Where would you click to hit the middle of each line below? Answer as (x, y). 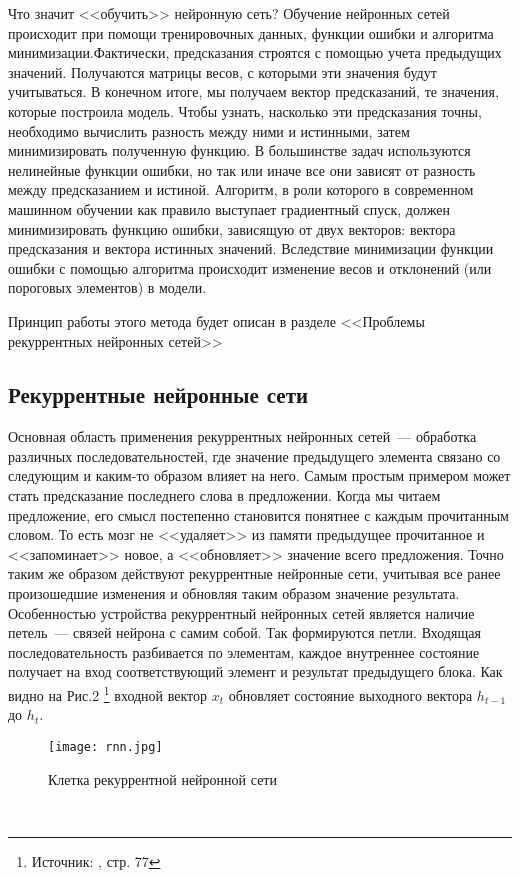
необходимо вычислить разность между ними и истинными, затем (209, 130)
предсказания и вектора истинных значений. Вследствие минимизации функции (251, 248)
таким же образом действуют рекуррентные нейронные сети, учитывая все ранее (254, 573)
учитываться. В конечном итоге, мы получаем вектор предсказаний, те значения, (253, 91)
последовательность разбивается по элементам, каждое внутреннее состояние (244, 651)
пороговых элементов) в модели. (107, 287)
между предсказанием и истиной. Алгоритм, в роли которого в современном (241, 189)
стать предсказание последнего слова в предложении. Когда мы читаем (224, 495)
